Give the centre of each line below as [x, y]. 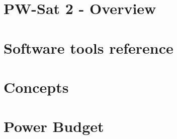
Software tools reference [88, 47]
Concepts [36, 87]
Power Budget [54, 126]
